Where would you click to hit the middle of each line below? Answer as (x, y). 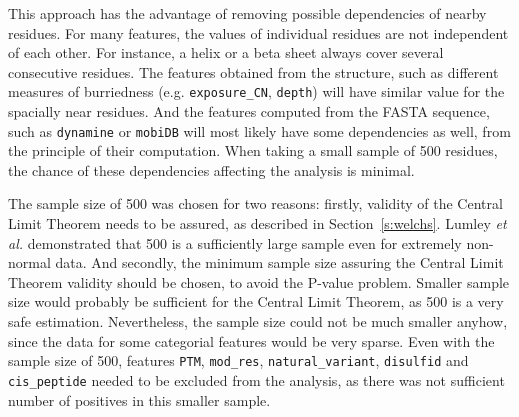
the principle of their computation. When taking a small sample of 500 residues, (253, 150)
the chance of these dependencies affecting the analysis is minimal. (211, 169)
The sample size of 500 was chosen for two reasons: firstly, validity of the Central (255, 203)
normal (29, 262)
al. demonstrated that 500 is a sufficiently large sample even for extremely (235, 242)
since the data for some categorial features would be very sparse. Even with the (251, 340)
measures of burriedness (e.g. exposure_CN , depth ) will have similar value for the (256, 91)
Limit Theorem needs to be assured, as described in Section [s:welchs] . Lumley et (257, 223)
